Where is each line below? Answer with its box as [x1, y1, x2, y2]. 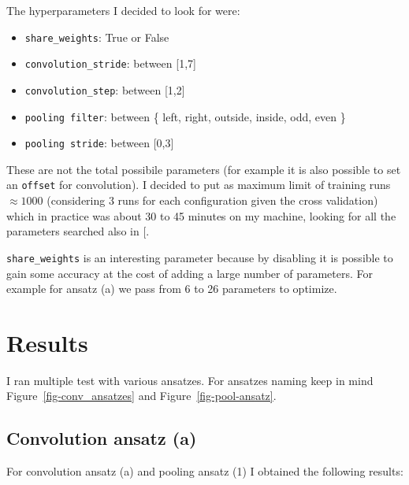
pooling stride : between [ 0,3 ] [24, 135, 174, 151]
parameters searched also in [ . [6, 223, 150, 239]
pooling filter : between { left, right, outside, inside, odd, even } [24, 108, 346, 124]
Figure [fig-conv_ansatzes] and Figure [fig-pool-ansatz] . [6, 387, 277, 404]
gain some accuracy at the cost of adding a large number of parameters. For [6, 265, 373, 281]
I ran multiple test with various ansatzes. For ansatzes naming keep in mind [6, 372, 374, 388]
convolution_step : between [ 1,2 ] [24, 81, 185, 98]
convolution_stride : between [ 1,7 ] [24, 55, 196, 72]
